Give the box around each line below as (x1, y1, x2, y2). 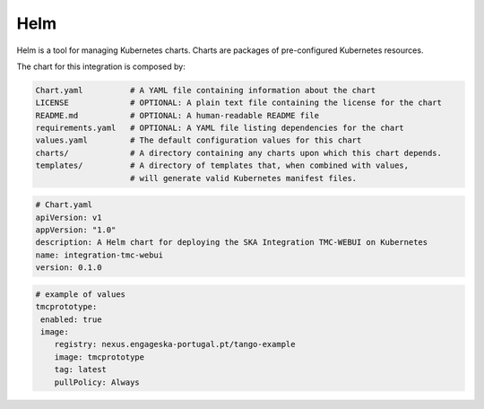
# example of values (35, 289, 125, 300)
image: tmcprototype (54, 352, 145, 362)
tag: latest (54, 364, 108, 375)
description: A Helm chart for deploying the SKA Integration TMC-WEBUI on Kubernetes (35, 238, 428, 248)
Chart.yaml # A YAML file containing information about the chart (35, 85, 376, 95)
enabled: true (40, 314, 102, 325)
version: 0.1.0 (35, 263, 102, 273)
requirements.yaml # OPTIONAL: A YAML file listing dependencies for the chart (35, 123, 405, 134)
